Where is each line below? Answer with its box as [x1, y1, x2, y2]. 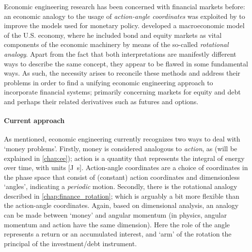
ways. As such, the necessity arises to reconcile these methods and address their [4, 68, 240, 78]
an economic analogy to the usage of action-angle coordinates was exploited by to [4, 11, 245, 21]
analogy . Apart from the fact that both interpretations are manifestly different [4, 48, 236, 59]
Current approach [4, 115, 65, 126]
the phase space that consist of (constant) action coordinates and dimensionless [4, 172, 240, 182]
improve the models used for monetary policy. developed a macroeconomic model [4, 20, 245, 31]
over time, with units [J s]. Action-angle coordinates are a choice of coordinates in [4, 162, 248, 173]
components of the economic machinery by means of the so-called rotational [4, 39, 229, 49]
